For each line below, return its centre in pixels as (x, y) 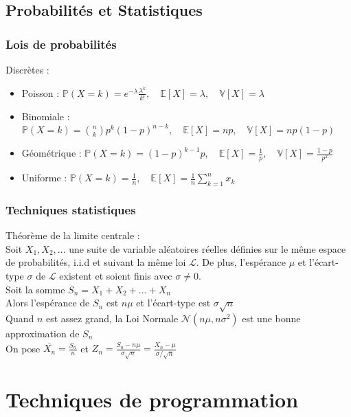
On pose (23, 348)
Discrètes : (27, 69)
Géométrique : (52, 153)
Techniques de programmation (152, 399)
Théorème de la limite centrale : (73, 235)
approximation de (43, 333)
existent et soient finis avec (116, 276)
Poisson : (41, 92)
